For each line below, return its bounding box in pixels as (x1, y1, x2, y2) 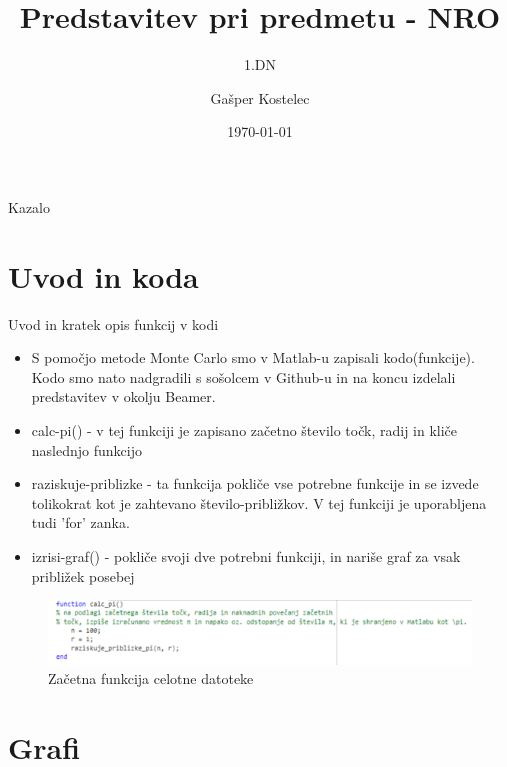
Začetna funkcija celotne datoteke (48, 668, 254, 689)
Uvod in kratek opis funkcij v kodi (8, 313, 219, 334)
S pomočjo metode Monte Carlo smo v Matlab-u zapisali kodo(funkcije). (31, 347, 475, 368)
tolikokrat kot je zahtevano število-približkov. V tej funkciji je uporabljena (31, 492, 487, 513)
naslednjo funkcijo (31, 439, 142, 460)
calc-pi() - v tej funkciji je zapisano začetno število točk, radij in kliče (31, 420, 458, 440)
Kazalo (8, 196, 50, 217)
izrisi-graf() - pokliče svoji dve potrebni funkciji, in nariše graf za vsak (31, 545, 461, 566)
